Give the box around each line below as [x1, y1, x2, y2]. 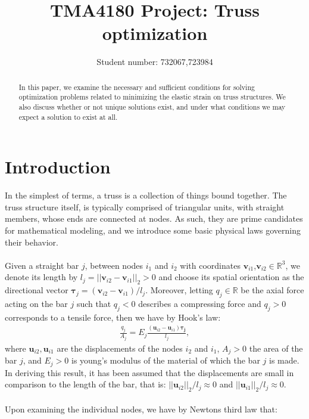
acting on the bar [5, 297, 68, 310]
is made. [269, 354, 299, 367]
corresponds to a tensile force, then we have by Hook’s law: [5, 311, 221, 323]
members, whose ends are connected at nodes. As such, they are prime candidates [5, 212, 303, 225]
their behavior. [5, 235, 58, 248]
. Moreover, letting [145, 284, 213, 296]
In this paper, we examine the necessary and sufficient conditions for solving [18, 82, 255, 92]
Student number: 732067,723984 [96, 55, 213, 68]
